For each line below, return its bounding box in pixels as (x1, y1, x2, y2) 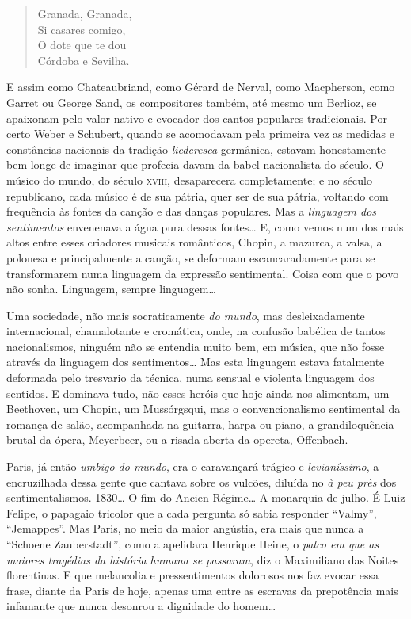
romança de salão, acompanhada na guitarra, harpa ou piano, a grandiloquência (6, 415, 394, 432)
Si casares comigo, (37, 21, 126, 37)
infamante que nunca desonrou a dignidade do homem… (6, 598, 276, 614)
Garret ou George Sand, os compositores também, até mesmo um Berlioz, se (6, 94, 377, 110)
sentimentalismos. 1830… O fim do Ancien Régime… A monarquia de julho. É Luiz (6, 489, 405, 506)
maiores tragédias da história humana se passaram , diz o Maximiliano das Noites (6, 551, 399, 567)
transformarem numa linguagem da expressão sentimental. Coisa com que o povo (6, 265, 399, 281)
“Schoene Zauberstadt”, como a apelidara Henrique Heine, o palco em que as (6, 536, 379, 552)
